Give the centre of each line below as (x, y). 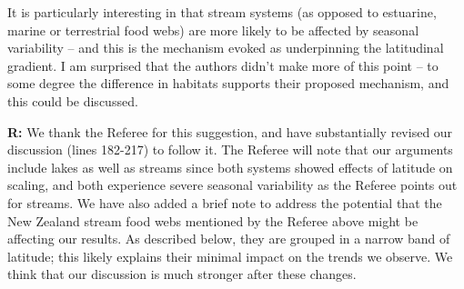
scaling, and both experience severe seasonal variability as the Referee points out (232, 185)
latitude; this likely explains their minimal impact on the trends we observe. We (230, 256)
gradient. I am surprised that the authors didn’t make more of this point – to (223, 65)
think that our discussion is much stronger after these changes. (182, 274)
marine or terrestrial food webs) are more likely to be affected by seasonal (213, 30)
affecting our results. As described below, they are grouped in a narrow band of (229, 239)
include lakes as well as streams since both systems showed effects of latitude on (230, 167)
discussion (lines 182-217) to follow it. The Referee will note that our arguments (230, 149)
